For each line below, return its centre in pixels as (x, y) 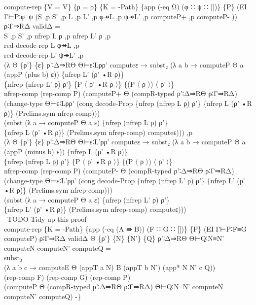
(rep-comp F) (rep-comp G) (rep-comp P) (67, 277)
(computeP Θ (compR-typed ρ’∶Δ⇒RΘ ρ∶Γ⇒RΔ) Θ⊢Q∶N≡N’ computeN (114, 287)
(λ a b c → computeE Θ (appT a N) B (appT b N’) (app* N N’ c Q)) (110, 267)
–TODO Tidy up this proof (45, 219)
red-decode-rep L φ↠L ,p (42, 45)
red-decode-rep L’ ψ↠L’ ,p (44, 54)
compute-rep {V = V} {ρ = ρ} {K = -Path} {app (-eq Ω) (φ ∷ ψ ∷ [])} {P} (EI (126, 6)
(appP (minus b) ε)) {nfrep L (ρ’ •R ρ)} (66, 151)
